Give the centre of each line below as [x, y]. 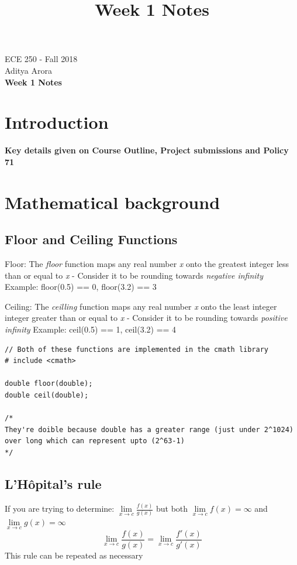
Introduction [57, 122]
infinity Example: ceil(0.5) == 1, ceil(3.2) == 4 [91, 329]
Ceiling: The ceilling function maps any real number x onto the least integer [141, 306]
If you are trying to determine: [60, 508]
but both [172, 508]
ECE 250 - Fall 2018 [41, 59]
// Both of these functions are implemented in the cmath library [137, 349]
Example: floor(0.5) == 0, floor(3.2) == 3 [81, 287]
